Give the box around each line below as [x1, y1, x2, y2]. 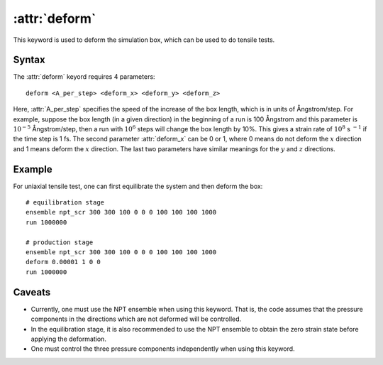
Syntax [13, 54, 45, 66]
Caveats [13, 286, 51, 298]
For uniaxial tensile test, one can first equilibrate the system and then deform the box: [13, 182, 263, 190]
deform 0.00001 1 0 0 [26, 258, 101, 266]
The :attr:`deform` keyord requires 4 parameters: [13, 72, 155, 81]
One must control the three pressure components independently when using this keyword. [30, 344, 295, 353]
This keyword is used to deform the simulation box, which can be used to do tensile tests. [13, 36, 275, 44]
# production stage [26, 238, 94, 246]
